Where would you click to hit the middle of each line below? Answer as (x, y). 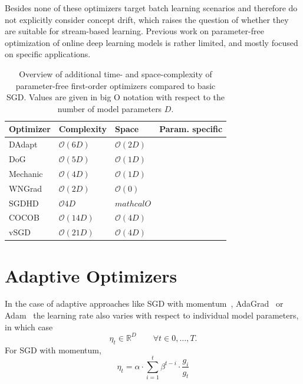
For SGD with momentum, (53, 349)
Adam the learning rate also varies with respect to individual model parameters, (152, 315)
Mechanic (26, 173)
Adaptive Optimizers (91, 275)
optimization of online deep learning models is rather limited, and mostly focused (151, 42)
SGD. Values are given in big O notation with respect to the (116, 97)
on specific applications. (48, 54)
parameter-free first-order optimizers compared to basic (116, 85)
